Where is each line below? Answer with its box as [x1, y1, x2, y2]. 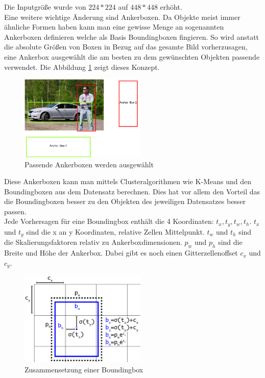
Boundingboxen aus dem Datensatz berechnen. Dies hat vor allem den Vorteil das [4, 186, 260, 196]
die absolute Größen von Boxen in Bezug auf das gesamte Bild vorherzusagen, [4, 41, 248, 52]
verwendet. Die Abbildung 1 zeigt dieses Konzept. [4, 61, 160, 72]
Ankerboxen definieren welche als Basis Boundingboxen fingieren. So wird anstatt [4, 31, 259, 42]
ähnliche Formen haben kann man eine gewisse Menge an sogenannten [4, 21, 224, 32]
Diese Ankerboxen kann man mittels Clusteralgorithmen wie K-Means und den [4, 176, 252, 187]
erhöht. [160, 2, 182, 12]
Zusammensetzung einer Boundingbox [25, 364, 143, 374]
